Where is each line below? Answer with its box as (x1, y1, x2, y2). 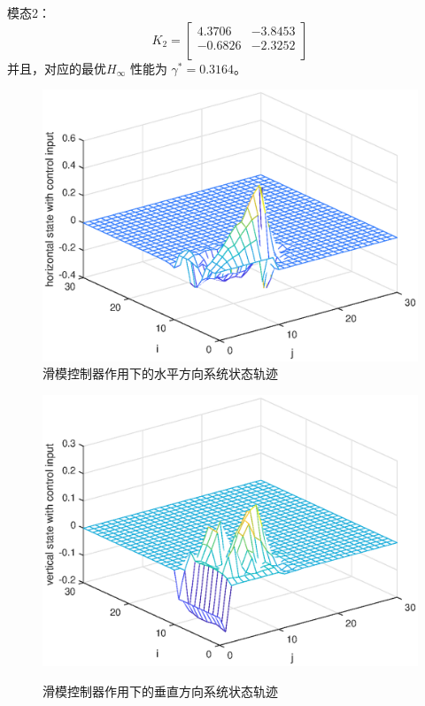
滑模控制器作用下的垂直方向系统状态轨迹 (42, 681, 278, 700)
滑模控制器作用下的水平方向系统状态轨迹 (42, 364, 278, 383)
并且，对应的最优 (7, 58, 106, 77)
